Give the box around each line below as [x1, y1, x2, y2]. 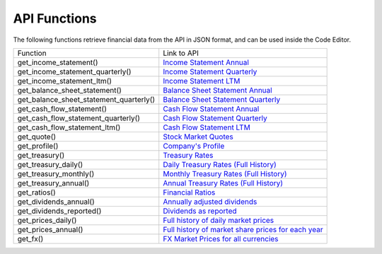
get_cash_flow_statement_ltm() [17, 122, 121, 132]
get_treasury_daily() [17, 159, 83, 169]
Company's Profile [163, 141, 225, 151]
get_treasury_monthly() [17, 168, 95, 178]
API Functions [13, 11, 97, 26]
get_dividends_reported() [17, 206, 102, 216]
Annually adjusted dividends [163, 197, 257, 207]
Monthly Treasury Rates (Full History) [163, 168, 287, 178]
